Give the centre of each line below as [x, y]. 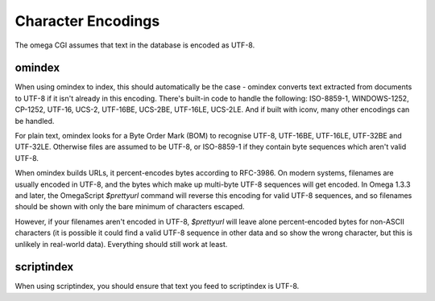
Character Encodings [87, 21]
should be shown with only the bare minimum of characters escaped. [130, 207]
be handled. [35, 121]
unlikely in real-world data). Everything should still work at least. [121, 244]
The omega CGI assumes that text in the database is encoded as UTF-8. [135, 45]
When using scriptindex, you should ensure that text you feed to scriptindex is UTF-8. [157, 287]
